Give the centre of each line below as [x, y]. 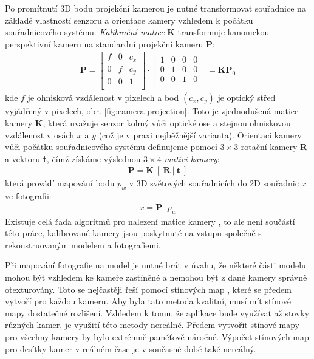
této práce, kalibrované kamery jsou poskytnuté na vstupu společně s [133, 233]
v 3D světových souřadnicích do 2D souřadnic [214, 183]
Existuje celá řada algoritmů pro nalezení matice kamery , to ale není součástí [150, 221]
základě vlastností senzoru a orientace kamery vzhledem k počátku [129, 20]
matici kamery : [192, 158]
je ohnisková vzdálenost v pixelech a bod [103, 97]
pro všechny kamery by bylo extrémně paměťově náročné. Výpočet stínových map [157, 337]
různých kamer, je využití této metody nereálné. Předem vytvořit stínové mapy [152, 325]
